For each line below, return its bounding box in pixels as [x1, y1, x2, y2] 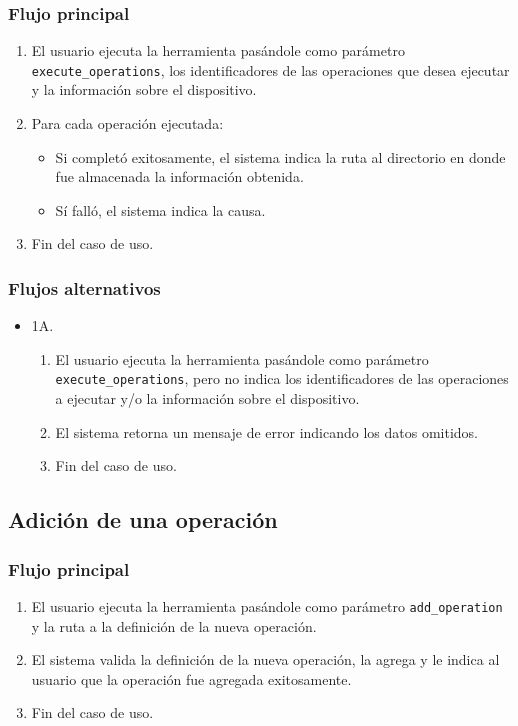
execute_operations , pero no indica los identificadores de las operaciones [55, 368, 509, 389]
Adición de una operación [8, 504, 278, 535]
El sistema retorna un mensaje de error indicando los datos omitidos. [55, 421, 479, 442]
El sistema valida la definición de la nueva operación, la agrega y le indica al [31, 649, 500, 670]
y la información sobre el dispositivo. [31, 79, 257, 100]
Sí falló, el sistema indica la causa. [55, 199, 266, 220]
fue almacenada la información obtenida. [55, 166, 304, 187]
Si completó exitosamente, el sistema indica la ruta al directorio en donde [55, 146, 506, 167]
